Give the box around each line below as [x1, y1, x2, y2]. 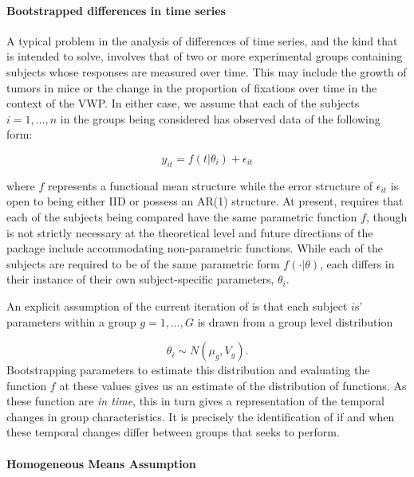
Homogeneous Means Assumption [6, 455, 196, 471]
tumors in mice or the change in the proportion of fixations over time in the [6, 79, 377, 96]
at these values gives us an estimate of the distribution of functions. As [59, 377, 407, 393]
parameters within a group [6, 313, 136, 330]
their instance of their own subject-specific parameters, [6, 271, 274, 287]
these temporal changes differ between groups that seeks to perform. [6, 424, 340, 440]
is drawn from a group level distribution [197, 313, 393, 330]
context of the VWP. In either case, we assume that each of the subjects [6, 95, 360, 111]
